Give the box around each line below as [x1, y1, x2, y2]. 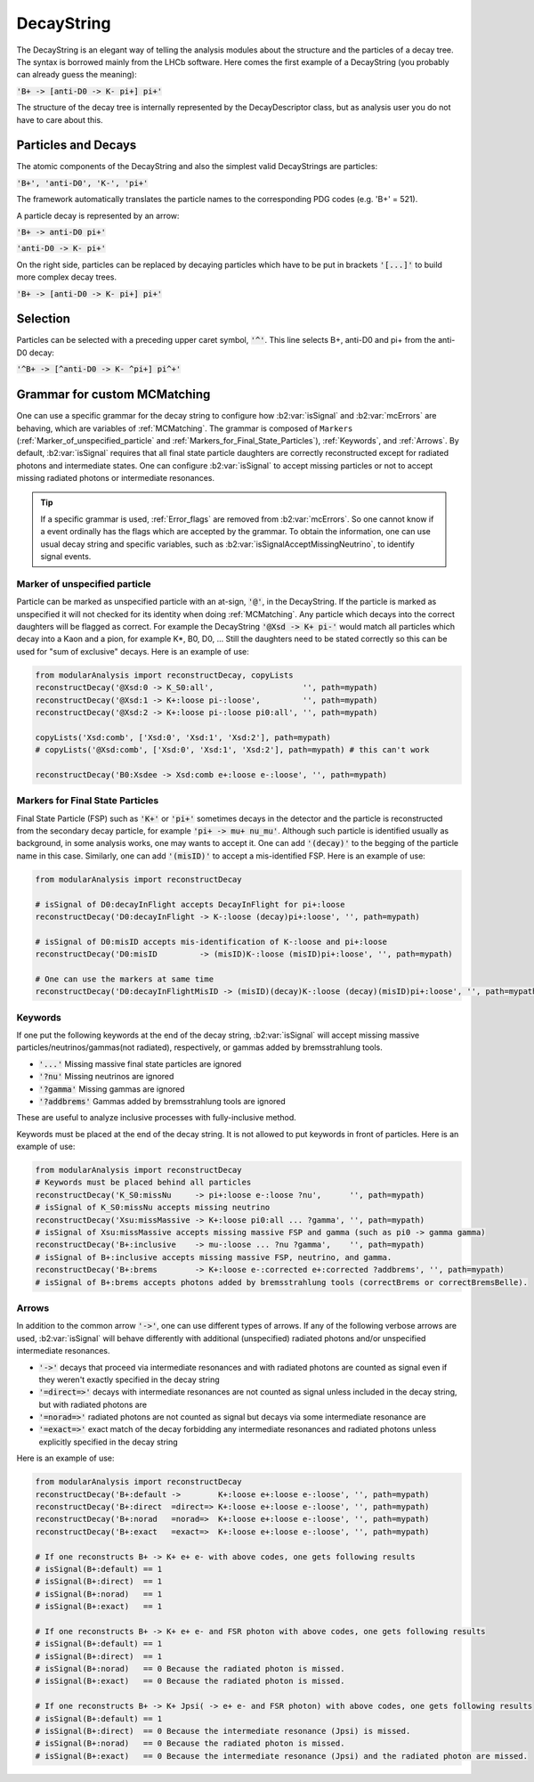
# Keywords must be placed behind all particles [35, 1177, 252, 1188]
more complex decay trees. [16, 272, 117, 282]
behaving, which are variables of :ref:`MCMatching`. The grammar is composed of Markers [16, 423, 353, 434]
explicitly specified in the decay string [38, 1436, 178, 1447]
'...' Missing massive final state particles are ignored [38, 1058, 242, 1069]
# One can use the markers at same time [35, 973, 214, 984]
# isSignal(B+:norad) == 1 [35, 1589, 163, 1599]
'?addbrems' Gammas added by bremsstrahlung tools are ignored [38, 1095, 287, 1106]
